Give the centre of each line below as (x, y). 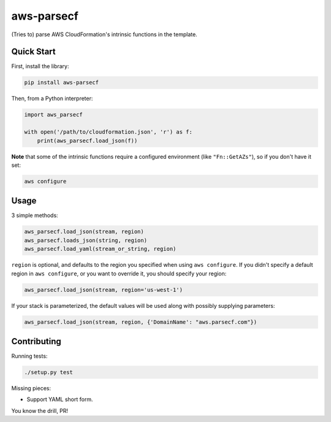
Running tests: (29, 356)
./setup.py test (49, 372)
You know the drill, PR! (40, 410)
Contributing (36, 341)
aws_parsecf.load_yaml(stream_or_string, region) (100, 249)
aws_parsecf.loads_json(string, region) (86, 240)
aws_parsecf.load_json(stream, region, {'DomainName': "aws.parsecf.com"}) (141, 322)
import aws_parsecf (53, 115)
